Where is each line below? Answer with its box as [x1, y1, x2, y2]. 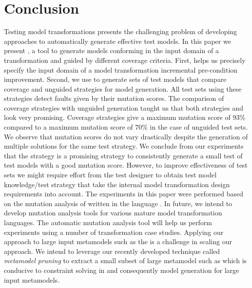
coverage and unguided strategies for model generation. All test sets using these [4, 83, 242, 94]
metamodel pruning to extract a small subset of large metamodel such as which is [4, 255, 247, 266]
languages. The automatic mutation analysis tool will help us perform [4, 217, 213, 227]
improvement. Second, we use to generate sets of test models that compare [4, 74, 227, 84]
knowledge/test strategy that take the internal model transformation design [4, 179, 230, 189]
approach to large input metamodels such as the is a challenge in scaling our [4, 236, 232, 247]
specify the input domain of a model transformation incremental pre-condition [4, 64, 238, 75]
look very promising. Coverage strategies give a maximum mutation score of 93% [4, 112, 246, 122]
